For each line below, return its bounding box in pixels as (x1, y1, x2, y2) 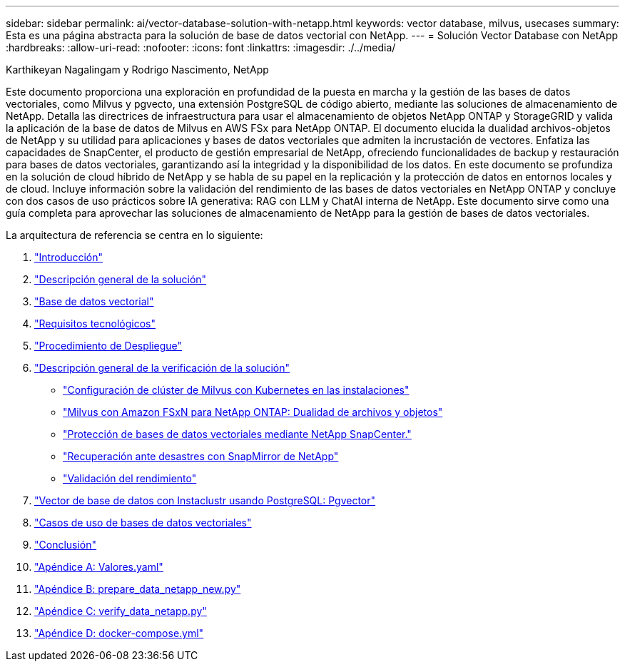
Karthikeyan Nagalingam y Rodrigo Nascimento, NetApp (6, 63, 269, 76)
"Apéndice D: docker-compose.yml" (34, 627, 204, 639)
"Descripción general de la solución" (34, 273, 207, 285)
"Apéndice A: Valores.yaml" (34, 561, 163, 573)
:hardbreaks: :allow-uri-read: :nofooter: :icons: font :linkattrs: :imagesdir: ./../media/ (6, 41, 396, 54)
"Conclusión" (34, 539, 97, 551)
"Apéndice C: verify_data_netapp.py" (34, 605, 207, 617)
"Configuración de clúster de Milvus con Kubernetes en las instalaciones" (63, 384, 410, 396)
